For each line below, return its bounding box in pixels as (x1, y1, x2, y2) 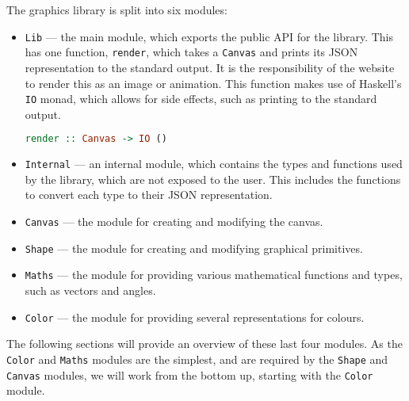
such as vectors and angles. (25, 282, 156, 299)
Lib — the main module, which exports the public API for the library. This (25, 28, 393, 44)
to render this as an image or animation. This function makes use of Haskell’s (25, 74, 402, 91)
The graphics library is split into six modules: (6, 2, 227, 17)
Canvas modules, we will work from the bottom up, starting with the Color (6, 366, 373, 383)
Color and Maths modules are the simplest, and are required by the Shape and (6, 350, 388, 367)
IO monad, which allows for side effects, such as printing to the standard (25, 90, 377, 107)
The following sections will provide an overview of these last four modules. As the (6, 335, 403, 352)
